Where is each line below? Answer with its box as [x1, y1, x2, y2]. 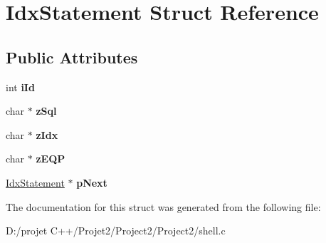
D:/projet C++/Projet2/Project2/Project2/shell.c [6, 223, 226, 238]
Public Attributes [6, 46, 138, 68]
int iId [6, 79, 35, 94]
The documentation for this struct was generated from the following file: [6, 199, 321, 214]
